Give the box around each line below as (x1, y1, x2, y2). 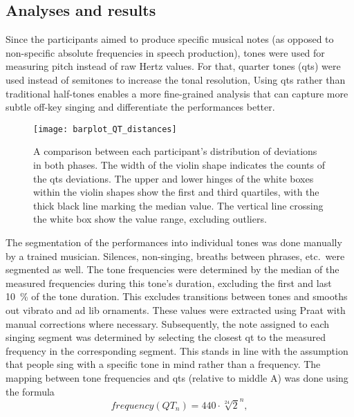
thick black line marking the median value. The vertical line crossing (33, 198, 324, 212)
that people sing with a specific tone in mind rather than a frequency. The (6, 357, 321, 371)
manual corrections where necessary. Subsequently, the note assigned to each (6, 316, 330, 331)
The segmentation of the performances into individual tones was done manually (6, 234, 342, 249)
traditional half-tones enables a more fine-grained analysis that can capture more (6, 86, 348, 100)
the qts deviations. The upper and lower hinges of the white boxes (33, 171, 314, 185)
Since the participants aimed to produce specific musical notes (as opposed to (6, 32, 334, 46)
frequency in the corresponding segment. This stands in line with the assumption (6, 343, 348, 358)
